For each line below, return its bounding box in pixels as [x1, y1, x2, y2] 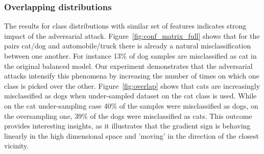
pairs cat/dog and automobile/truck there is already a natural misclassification [4, 40, 251, 51]
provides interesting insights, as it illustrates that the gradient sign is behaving [4, 120, 251, 131]
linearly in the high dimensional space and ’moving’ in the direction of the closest [4, 130, 259, 141]
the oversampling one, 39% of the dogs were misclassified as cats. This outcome [4, 110, 252, 121]
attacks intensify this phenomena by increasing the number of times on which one [4, 70, 259, 81]
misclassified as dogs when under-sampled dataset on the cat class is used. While [4, 90, 257, 101]
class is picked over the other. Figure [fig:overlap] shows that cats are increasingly [4, 80, 260, 91]
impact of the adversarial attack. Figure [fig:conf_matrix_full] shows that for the [4, 30, 260, 41]
